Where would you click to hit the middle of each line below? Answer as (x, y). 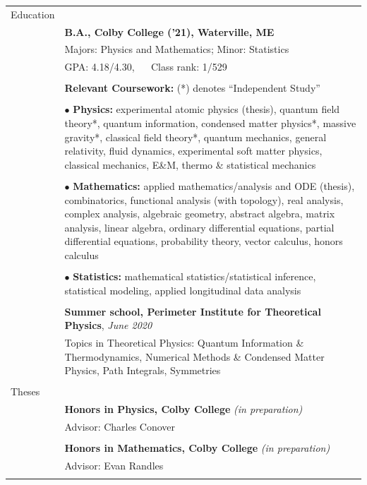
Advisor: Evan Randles (114, 466)
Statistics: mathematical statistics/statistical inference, (194, 276)
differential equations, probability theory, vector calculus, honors (204, 241)
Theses (25, 391)
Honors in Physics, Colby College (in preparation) (183, 409)
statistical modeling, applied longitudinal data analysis (183, 290)
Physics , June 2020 (108, 325)
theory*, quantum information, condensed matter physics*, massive (210, 123)
